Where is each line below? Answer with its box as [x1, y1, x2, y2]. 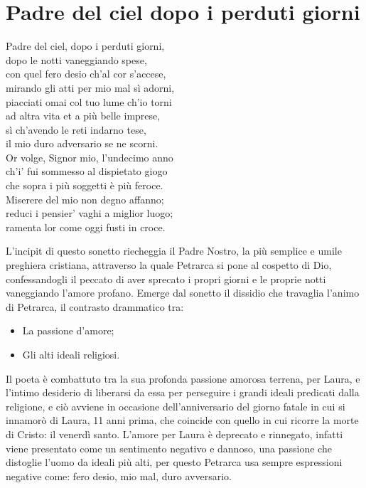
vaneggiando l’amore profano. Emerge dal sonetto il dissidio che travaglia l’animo [6, 285, 360, 300]
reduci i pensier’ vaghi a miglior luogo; [6, 206, 173, 221]
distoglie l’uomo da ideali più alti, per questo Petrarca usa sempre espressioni [6, 455, 343, 470]
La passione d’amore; [22, 323, 114, 338]
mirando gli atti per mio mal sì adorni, [6, 80, 175, 95]
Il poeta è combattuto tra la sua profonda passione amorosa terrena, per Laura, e [6, 371, 360, 386]
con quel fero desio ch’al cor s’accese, [6, 66, 166, 81]
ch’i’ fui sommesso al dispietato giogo [6, 164, 168, 179]
